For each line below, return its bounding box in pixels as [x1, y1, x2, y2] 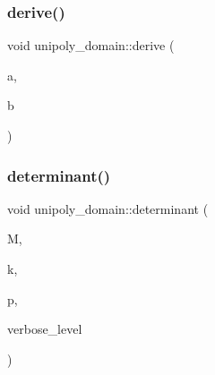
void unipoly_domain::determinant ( [7, 199, 209, 217]
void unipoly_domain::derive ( [7, 36, 175, 55]
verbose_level [7, 320, 82, 338]
